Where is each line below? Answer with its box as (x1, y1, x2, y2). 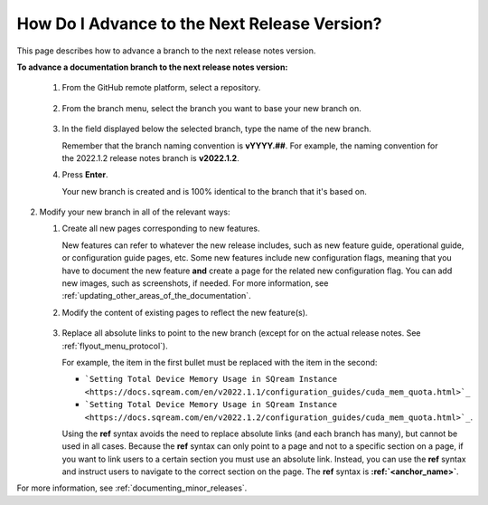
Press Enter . (61, 169, 108, 180)
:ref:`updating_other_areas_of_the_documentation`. (61, 291, 252, 301)
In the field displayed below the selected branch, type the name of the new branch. (61, 123, 372, 135)
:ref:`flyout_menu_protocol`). (61, 340, 168, 351)
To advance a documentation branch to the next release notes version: (16, 62, 288, 72)
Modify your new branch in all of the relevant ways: (39, 206, 230, 217)
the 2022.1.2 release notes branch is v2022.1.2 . (61, 152, 239, 163)
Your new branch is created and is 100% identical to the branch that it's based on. (61, 186, 368, 196)
